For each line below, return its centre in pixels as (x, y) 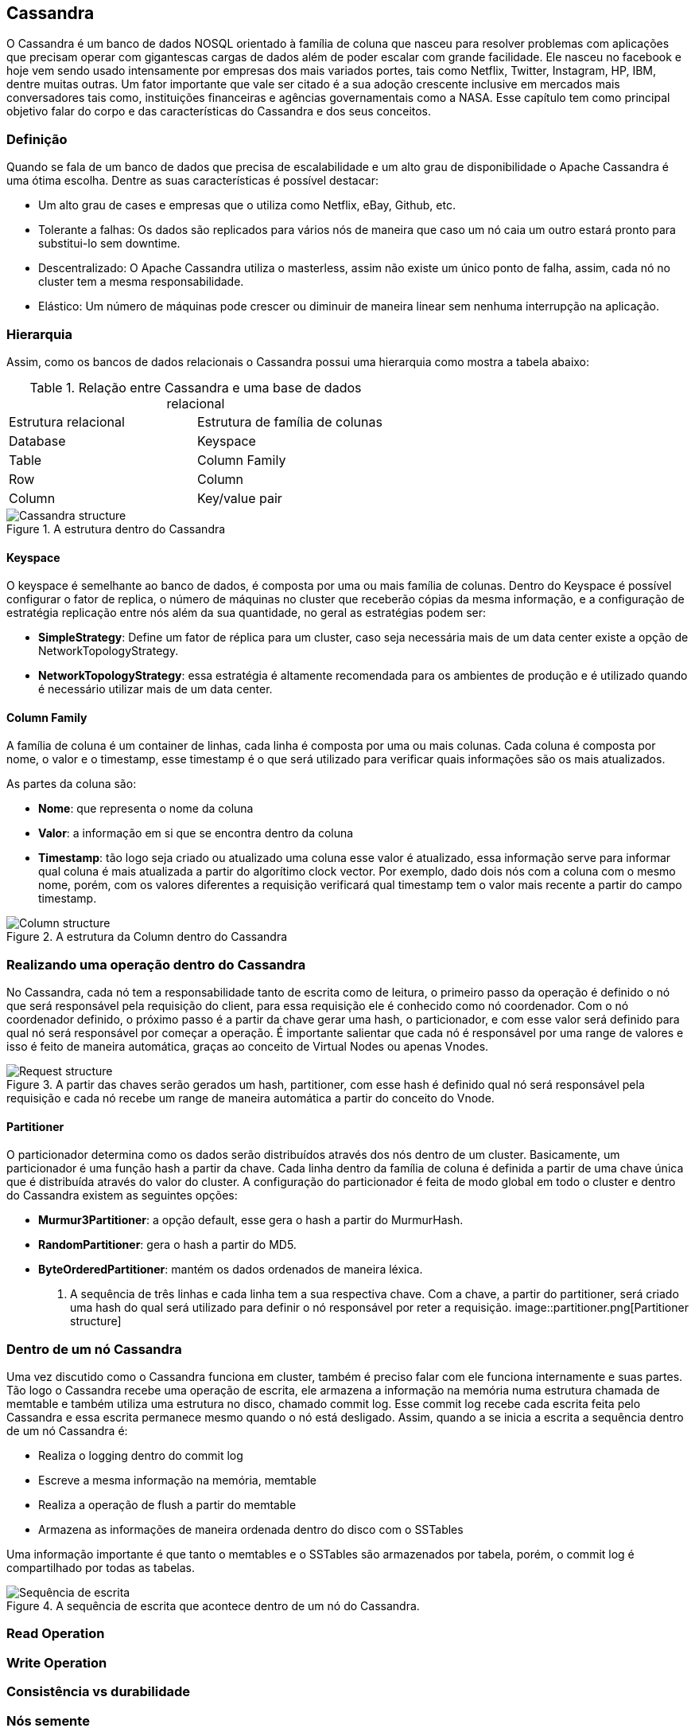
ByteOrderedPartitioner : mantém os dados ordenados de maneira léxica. (231, 1270)
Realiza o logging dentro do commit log (141, 1456)
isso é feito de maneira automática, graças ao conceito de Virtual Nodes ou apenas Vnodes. (248, 1047)
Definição (37, 139)
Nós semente (48, 1720)
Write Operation (57, 1662)
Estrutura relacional (67, 421)
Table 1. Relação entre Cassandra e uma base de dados (196, 387)
